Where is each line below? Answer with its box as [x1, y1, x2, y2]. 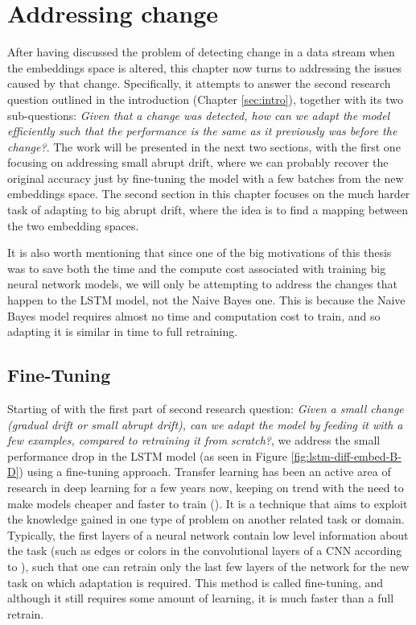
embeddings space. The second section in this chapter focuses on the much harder [7, 185, 410, 202]
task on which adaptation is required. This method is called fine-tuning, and [7, 573, 384, 590]
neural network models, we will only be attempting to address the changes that [7, 275, 397, 292]
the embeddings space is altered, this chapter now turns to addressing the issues [7, 59, 402, 76]
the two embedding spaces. [7, 217, 139, 234]
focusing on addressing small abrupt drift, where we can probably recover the [7, 154, 389, 171]
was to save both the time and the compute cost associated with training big [7, 259, 386, 276]
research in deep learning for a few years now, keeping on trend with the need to [7, 478, 404, 495]
